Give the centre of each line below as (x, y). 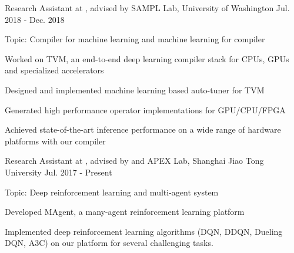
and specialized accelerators (54, 70)
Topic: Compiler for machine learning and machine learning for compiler (135, 39)
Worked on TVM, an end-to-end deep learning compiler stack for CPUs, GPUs (147, 58)
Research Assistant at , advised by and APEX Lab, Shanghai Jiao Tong (134, 161)
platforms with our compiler (55, 141)
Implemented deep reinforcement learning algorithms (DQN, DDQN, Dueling (144, 231)
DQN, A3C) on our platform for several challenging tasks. (109, 243)
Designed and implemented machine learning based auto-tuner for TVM (135, 90)
